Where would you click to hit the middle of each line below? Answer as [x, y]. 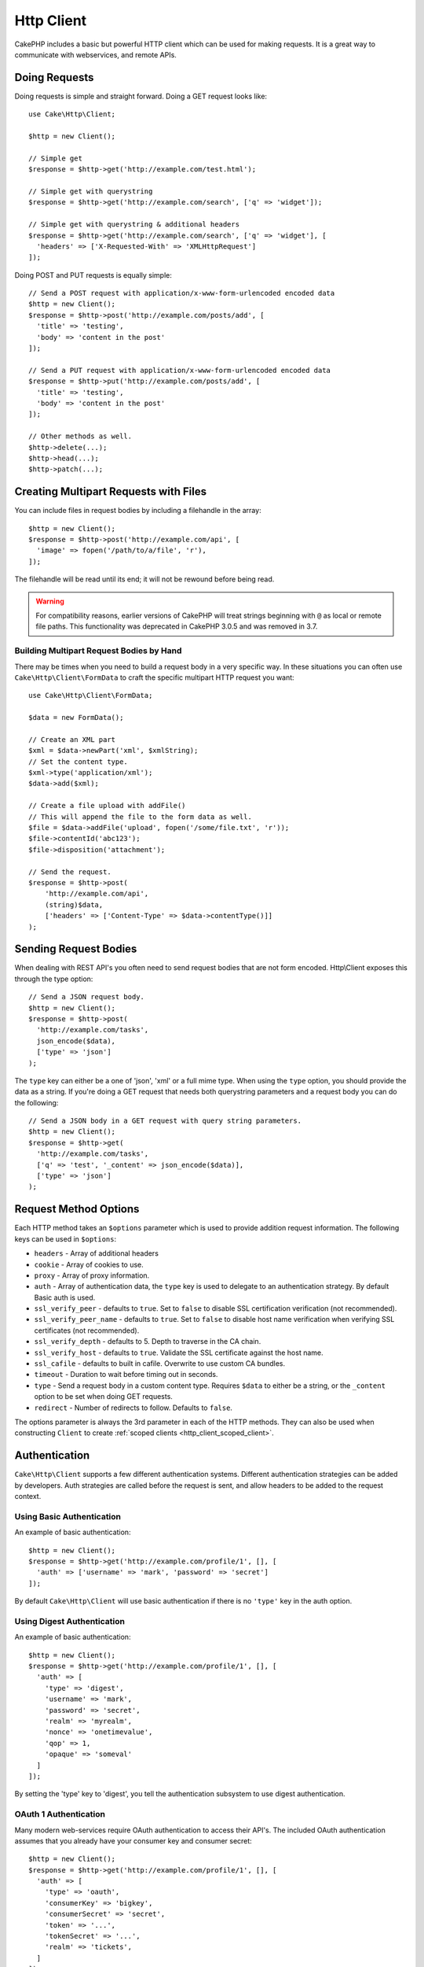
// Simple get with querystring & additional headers [134, 225]
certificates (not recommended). [87, 1330]
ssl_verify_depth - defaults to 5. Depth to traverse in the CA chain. [148, 1341]
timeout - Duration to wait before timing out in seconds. [126, 1375]
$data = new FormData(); [76, 718]
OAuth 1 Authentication [60, 1814]
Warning [50, 601]
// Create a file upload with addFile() [107, 806]
